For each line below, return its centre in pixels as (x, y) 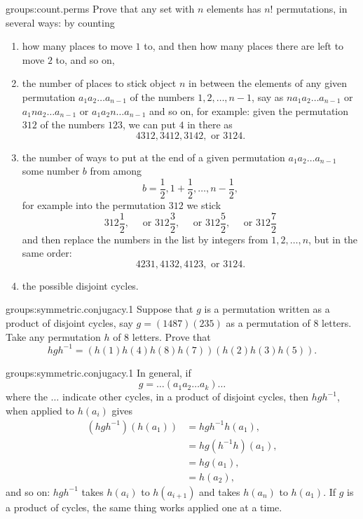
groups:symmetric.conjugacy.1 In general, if (98, 372)
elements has (234, 8)
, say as (268, 96)
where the (27, 397)
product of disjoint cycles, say (69, 323)
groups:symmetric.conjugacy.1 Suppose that (100, 309)
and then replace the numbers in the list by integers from (145, 239)
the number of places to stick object (99, 83)
